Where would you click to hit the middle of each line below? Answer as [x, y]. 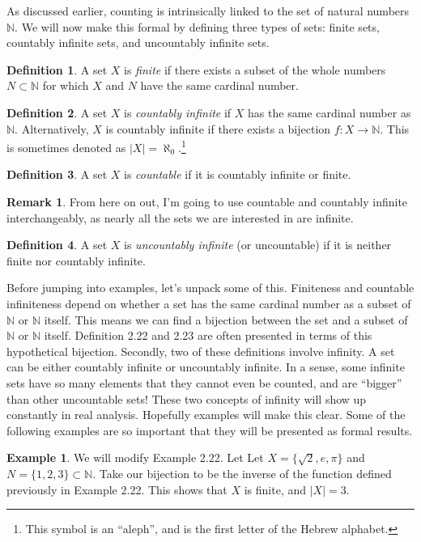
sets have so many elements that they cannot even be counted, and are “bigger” [204, 382]
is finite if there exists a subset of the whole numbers [255, 69]
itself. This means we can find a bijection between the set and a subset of [226, 319]
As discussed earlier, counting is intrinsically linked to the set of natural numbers [208, 11]
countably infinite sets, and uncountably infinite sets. [138, 42]
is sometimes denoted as [66, 147]
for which [66, 85]
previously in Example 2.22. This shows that [117, 489]
